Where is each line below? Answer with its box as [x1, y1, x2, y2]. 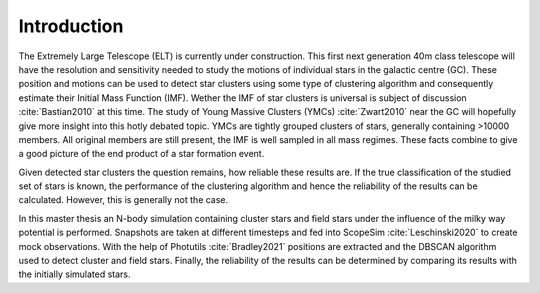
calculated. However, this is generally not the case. [18, 194, 229, 206]
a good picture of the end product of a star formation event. [18, 148, 265, 160]
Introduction [18, 15, 124, 37]
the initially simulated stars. [18, 268, 131, 280]
